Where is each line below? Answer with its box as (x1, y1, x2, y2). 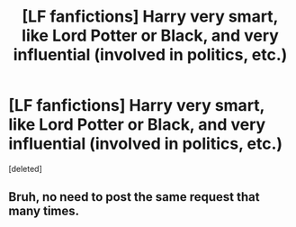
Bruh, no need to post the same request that (8, 189, 260, 204)
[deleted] (8, 163, 42, 174)
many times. (8, 204, 80, 219)
